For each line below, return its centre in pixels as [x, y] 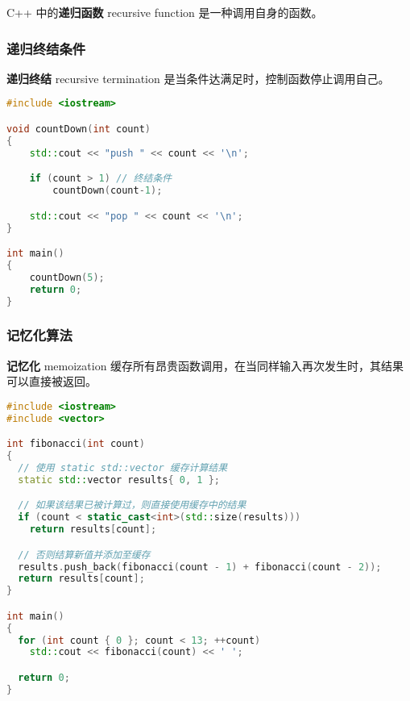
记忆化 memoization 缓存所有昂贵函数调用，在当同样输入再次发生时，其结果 [205, 365]
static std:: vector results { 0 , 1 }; [119, 480]
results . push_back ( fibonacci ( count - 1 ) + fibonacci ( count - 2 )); [200, 567]
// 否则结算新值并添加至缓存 [84, 555]
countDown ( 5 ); [67, 277]
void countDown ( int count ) [79, 129]
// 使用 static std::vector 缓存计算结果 [123, 467]
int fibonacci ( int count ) [76, 444]
